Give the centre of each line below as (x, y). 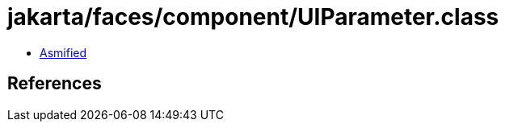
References (55, 84)
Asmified (63, 52)
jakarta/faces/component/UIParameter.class (253, 17)
